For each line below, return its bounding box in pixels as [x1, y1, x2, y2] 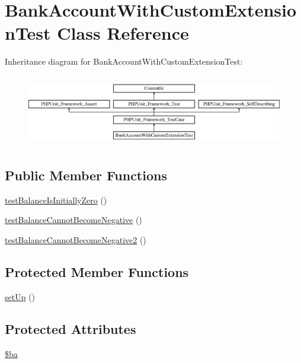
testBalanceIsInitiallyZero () [5, 193, 107, 206]
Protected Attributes [5, 319, 136, 337]
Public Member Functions [5, 165, 167, 184]
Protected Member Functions [5, 262, 189, 281]
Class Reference [57, 21, 189, 45]
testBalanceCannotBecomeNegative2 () [5, 233, 146, 246]
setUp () [5, 290, 36, 302]
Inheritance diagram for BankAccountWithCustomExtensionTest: [5, 55, 243, 68]
